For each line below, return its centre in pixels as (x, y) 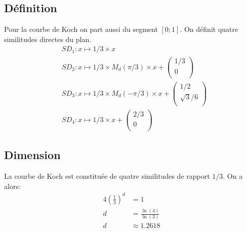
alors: (12, 186)
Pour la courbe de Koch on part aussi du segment (81, 29)
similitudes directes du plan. (48, 39)
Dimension (32, 155)
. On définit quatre (209, 29)
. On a (233, 176)
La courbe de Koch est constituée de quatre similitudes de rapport (107, 176)
